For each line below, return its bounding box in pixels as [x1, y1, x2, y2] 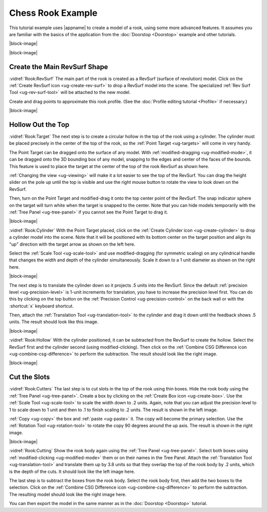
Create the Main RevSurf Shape [9, 62, 108, 71]
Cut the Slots [9, 373, 50, 382]
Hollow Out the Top [9, 121, 70, 128]
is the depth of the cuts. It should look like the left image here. [9, 469, 135, 474]
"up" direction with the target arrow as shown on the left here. [9, 241, 135, 247]
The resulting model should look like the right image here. [9, 491, 127, 497]
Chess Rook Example [9, 7, 98, 18]
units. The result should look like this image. [9, 319, 99, 325]
